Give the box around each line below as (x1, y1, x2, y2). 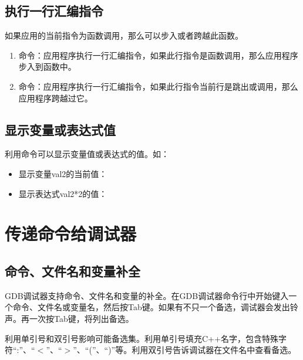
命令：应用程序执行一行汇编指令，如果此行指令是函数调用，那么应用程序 (18, 49, 298, 61)
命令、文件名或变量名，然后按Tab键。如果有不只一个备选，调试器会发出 (12, 301, 290, 313)
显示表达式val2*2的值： (18, 187, 107, 199)
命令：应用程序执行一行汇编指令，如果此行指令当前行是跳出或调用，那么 (18, 80, 298, 92)
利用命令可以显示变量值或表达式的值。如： (5, 148, 169, 160)
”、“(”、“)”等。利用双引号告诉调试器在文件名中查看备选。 (73, 344, 297, 356)
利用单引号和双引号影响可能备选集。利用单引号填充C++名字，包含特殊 (5, 332, 278, 344)
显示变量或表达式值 (5, 120, 116, 138)
